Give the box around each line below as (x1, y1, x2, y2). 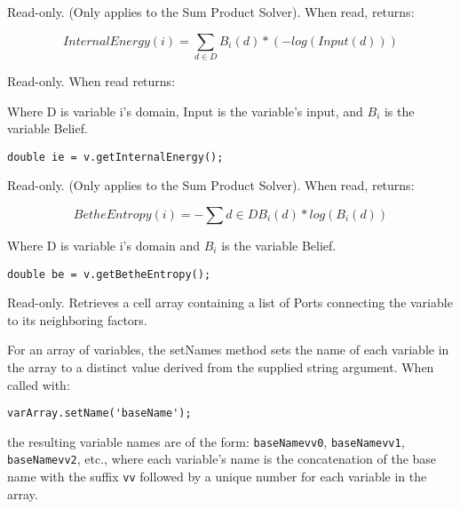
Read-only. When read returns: (7, 71, 176, 90)
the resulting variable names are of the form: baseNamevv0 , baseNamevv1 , (7, 432, 405, 450)
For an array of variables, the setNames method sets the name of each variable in (7, 340, 449, 359)
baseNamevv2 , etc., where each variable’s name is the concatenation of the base (7, 449, 437, 468)
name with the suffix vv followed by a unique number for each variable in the (7, 467, 427, 486)
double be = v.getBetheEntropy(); (7, 267, 211, 281)
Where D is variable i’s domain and (7, 235, 201, 254)
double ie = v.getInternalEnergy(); (7, 150, 224, 163)
